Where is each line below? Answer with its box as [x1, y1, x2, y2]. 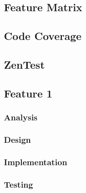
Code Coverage [4, 28, 82, 43]
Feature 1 [4, 85, 52, 100]
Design [4, 133, 31, 145]
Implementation [4, 155, 68, 168]
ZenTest [4, 57, 45, 72]
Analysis [4, 111, 38, 123]
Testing [4, 178, 33, 190]
